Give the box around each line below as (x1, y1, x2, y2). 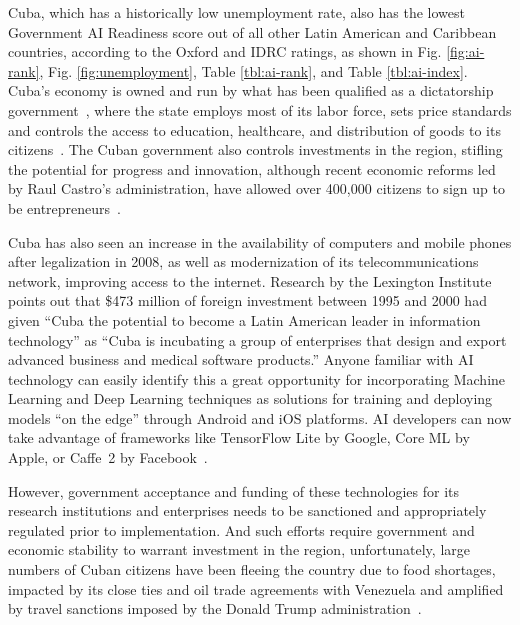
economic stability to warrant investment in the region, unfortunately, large (8, 539, 470, 560)
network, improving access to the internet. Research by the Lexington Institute (8, 270, 492, 291)
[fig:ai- (446, 41, 485, 62)
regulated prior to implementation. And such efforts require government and (8, 519, 475, 540)
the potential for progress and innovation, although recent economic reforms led (8, 158, 496, 179)
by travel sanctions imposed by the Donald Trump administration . (8, 598, 422, 619)
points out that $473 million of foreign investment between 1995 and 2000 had (8, 290, 487, 311)
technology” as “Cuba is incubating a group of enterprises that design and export (8, 329, 507, 350)
